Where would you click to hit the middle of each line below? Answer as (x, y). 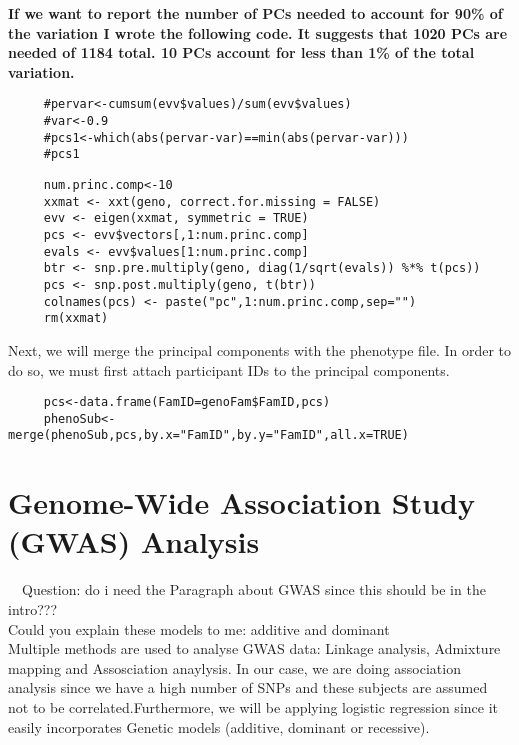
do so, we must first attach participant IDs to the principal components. (229, 369)
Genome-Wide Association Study (241, 502)
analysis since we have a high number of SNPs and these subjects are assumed (248, 687)
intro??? (33, 608)
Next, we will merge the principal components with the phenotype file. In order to (260, 349)
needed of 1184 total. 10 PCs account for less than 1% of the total (241, 52)
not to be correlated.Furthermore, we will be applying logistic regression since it (253, 706)
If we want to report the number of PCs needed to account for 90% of (255, 13)
